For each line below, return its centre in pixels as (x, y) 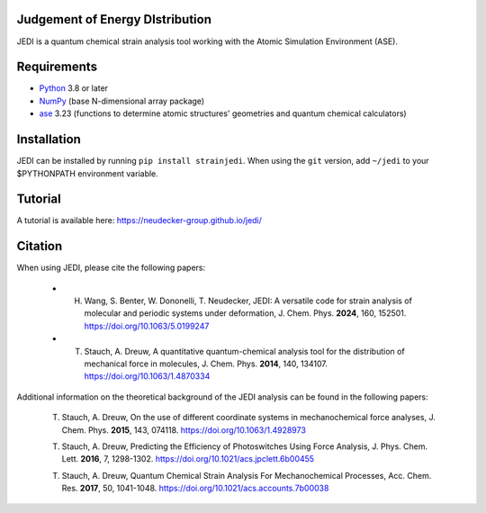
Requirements (57, 67)
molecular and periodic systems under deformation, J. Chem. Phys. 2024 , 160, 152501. (245, 313)
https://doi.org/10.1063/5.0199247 (147, 326)
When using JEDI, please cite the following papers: (111, 268)
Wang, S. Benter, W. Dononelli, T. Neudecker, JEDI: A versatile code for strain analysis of (248, 301)
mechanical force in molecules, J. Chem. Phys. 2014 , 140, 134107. (206, 364)
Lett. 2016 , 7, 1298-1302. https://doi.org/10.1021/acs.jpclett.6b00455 (188, 459)
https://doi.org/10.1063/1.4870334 (147, 376)
